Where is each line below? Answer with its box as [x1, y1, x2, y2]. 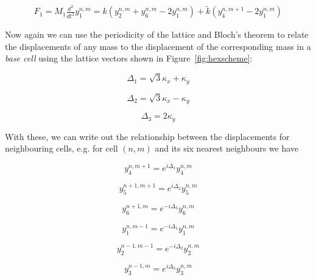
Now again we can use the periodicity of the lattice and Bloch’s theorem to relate [5, 28, 309, 41]
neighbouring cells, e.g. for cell [5, 142, 118, 155]
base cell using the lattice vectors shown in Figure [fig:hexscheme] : [5, 52, 253, 65]
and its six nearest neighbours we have [155, 142, 299, 155]
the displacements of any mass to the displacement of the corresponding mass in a [5, 40, 311, 52]
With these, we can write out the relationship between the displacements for [5, 130, 290, 142]
